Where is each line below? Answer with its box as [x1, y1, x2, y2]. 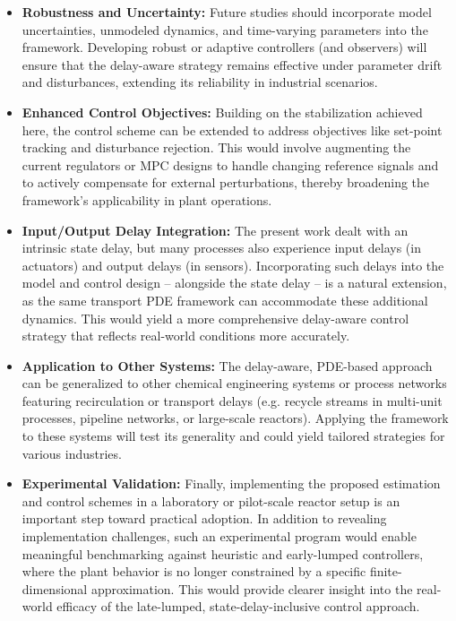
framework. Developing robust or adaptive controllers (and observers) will [22, 38, 427, 56]
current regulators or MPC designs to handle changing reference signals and [22, 155, 439, 174]
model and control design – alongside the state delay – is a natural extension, [22, 273, 447, 292]
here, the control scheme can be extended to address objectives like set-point [22, 120, 443, 139]
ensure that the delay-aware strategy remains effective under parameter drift [22, 55, 443, 73]
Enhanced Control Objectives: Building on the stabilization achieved [22, 102, 423, 121]
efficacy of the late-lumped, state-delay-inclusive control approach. [56, 597, 420, 616]
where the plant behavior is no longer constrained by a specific [22, 562, 366, 581]
